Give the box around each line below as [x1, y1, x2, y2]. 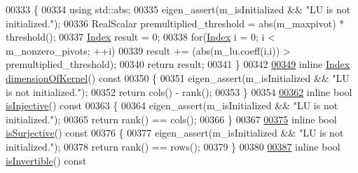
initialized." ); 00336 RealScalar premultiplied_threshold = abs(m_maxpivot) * [6, 15, 345, 30]
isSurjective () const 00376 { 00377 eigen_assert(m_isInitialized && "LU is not [6, 125, 344, 140]
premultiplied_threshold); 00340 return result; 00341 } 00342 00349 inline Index [6, 57, 350, 71]
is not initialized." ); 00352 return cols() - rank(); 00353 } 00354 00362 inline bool [6, 84, 352, 99]
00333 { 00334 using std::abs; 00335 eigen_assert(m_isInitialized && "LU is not [6, 2, 351, 16]
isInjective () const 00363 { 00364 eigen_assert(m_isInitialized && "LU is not [6, 98, 338, 113]
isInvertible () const [6, 153, 87, 167]
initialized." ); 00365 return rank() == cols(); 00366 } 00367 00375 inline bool [6, 111, 337, 126]
